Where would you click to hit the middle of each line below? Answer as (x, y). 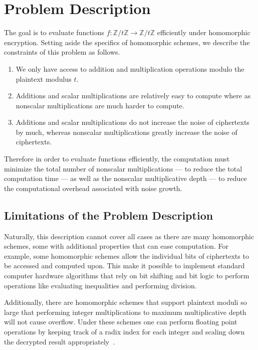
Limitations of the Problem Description (109, 215)
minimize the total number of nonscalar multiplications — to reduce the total (123, 168)
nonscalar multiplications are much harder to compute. (100, 105)
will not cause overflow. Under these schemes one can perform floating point (121, 322)
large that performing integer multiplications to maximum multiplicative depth (125, 312)
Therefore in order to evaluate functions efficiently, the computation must (117, 159)
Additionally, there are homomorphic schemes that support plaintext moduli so (125, 302)
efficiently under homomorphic (204, 32)
